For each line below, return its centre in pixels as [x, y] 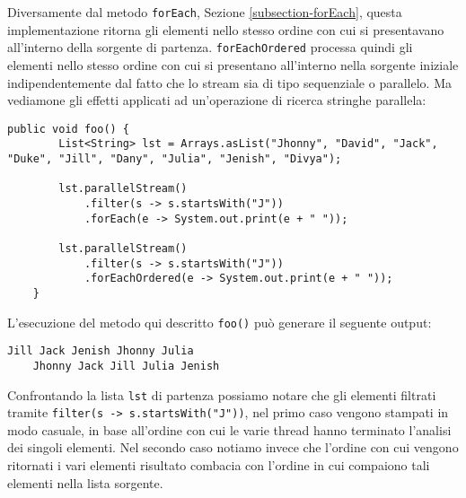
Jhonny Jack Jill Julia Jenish [126, 366]
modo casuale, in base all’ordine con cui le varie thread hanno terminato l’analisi [229, 429]
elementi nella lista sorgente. [85, 482]
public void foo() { [69, 129]
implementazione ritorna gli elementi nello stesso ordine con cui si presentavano [226, 29]
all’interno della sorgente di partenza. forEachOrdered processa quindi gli [210, 47]
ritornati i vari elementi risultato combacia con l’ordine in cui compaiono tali [219, 465]
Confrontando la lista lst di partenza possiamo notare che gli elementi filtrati [222, 394]
